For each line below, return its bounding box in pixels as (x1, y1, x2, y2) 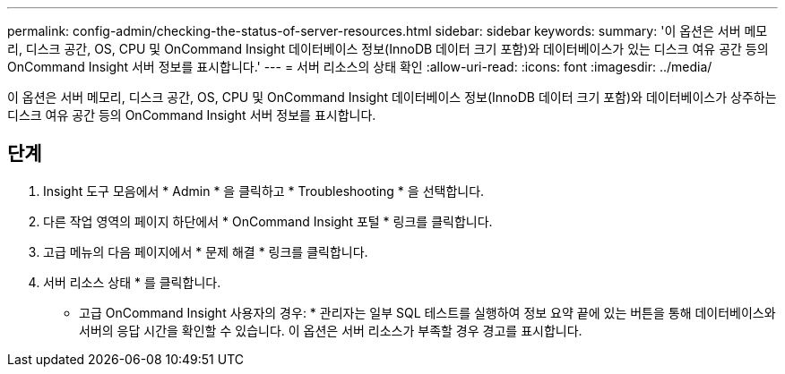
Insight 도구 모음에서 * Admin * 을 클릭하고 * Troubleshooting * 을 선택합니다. (43, 183, 485, 199)
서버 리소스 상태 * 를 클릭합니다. (43, 274, 221, 290)
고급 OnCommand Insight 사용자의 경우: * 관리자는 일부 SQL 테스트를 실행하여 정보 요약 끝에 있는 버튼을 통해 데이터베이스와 (79, 304, 776, 320)
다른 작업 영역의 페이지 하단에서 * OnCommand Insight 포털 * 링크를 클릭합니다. (43, 213, 493, 229)
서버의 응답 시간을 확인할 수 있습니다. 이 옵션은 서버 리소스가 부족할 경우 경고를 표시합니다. (79, 322, 582, 338)
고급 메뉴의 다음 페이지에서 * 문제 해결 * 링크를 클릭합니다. (43, 243, 368, 259)
